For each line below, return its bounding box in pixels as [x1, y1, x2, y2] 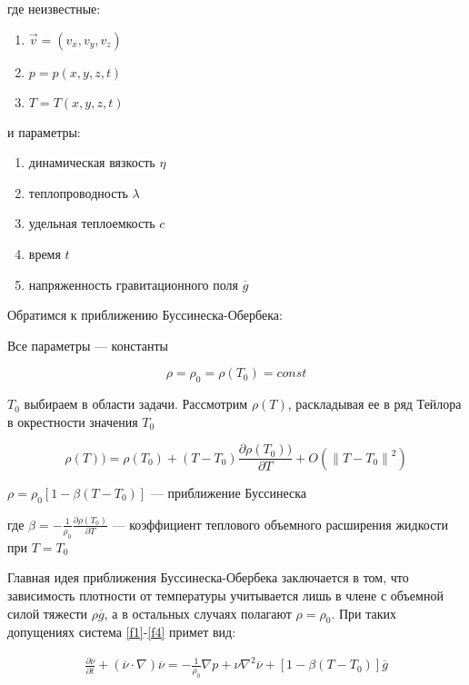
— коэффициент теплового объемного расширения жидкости [112, 514, 448, 533]
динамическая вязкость [28, 153, 155, 172]
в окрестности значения [7, 412, 138, 431]
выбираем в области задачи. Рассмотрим [24, 394, 248, 413]
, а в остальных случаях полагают [104, 603, 292, 622]
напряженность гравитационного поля [28, 274, 238, 293]
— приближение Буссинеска [150, 482, 307, 501]
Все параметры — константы [7, 335, 168, 354]
